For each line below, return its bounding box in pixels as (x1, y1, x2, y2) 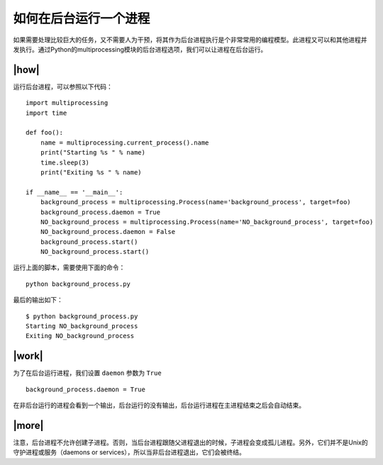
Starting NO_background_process (26, 323, 138, 330)
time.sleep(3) (40, 158, 90, 167)
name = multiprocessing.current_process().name (40, 138, 209, 147)
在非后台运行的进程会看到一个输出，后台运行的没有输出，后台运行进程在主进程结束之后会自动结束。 (13, 401, 305, 410)
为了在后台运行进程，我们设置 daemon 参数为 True (13, 369, 162, 377)
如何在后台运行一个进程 (13, 11, 150, 26)
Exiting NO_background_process (26, 332, 135, 340)
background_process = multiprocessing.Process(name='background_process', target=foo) (40, 198, 351, 206)
